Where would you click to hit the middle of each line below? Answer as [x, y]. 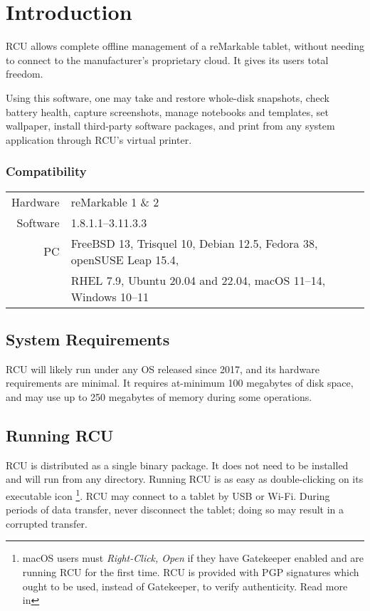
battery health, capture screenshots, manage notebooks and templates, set [168, 111]
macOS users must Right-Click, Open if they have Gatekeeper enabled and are [193, 558]
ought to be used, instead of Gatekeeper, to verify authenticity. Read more [185, 586]
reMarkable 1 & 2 [115, 202]
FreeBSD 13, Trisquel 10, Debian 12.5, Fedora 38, [194, 243]
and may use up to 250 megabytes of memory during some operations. [159, 396]
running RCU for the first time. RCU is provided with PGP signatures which [191, 571]
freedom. [25, 74]
